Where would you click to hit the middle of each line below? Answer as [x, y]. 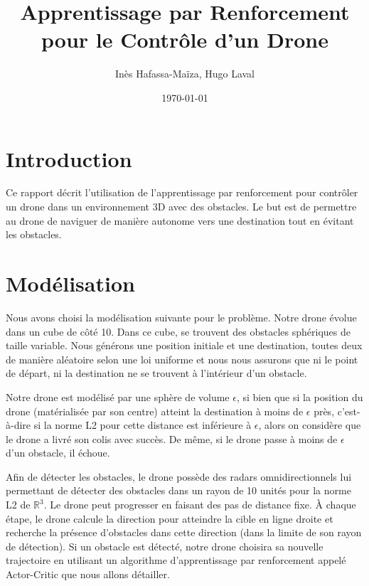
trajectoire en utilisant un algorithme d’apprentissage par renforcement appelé [176, 560]
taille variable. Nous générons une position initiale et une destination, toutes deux [184, 345]
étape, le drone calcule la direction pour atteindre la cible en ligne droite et [170, 518]
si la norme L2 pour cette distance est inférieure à [143, 425]
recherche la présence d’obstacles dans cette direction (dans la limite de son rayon [184, 532]
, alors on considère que [310, 425]
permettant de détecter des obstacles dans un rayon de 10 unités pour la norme [178, 490]
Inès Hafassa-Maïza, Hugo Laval [184, 74]
